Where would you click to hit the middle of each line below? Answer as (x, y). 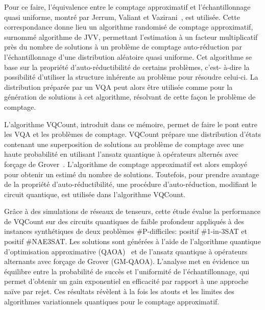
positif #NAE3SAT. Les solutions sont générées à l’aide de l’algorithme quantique (132, 241)
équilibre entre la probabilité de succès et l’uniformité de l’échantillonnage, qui (127, 271)
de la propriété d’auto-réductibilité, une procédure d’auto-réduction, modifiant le (130, 184)
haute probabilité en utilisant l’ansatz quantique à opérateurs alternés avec (121, 154)
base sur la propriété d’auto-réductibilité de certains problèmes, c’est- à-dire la (127, 67)
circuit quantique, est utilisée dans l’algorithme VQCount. (95, 194)
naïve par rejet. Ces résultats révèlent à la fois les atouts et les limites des (119, 291)
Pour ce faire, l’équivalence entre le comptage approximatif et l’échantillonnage (127, 7)
